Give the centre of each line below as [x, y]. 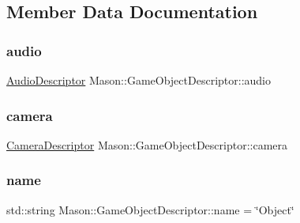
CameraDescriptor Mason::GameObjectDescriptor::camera [147, 144]
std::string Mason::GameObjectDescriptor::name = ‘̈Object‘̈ [150, 209]
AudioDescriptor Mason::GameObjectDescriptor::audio [139, 80]
